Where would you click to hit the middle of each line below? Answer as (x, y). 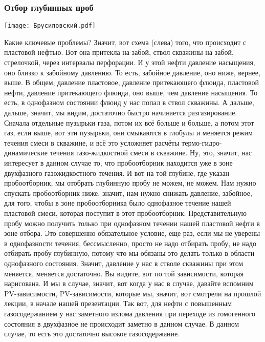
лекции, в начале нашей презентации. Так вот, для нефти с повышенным (118, 303)
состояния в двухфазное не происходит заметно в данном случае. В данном (122, 323)
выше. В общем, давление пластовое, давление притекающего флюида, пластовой (132, 82)
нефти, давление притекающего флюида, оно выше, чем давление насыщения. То (131, 92)
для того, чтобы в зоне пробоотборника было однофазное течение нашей (118, 203)
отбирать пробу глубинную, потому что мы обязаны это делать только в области (129, 253)
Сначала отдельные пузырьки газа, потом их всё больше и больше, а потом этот (129, 122)
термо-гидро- (202, 142)
